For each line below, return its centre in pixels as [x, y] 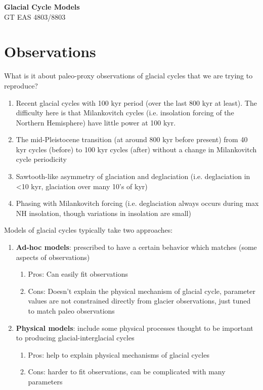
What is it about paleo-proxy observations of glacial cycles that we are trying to [128, 76]
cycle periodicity [41, 159]
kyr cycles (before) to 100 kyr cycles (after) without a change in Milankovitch [136, 149]
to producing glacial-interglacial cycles [75, 338]
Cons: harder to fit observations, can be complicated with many [127, 372]
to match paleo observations [71, 311]
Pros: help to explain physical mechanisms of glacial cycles [119, 354]
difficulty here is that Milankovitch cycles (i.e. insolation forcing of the [125, 113]
